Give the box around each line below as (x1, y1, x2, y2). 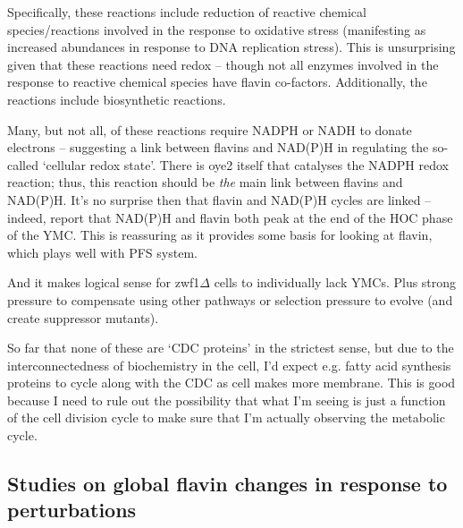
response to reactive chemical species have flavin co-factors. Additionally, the (7, 72, 427, 91)
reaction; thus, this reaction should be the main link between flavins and (7, 173, 403, 192)
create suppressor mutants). (7, 308, 159, 327)
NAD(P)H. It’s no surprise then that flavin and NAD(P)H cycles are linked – (7, 190, 432, 209)
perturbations (7, 496, 137, 524)
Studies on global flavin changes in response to (7, 470, 448, 498)
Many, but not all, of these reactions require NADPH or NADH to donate (7, 120, 412, 139)
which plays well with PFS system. (7, 243, 198, 261)
